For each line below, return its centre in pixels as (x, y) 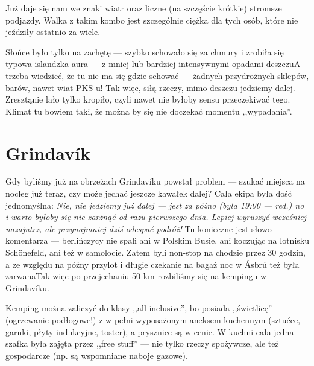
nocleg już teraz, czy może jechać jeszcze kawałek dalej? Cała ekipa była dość (149, 193)
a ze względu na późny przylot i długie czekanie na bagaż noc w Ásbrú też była (152, 264)
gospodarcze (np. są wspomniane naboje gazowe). (97, 355)
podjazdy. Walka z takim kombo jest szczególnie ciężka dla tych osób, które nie (152, 20)
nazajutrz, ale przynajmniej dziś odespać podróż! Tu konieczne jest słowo (139, 228)
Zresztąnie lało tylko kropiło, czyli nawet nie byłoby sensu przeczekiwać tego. (148, 99)
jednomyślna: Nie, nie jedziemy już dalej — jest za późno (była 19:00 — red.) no (155, 205)
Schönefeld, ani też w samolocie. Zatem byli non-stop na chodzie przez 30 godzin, (155, 252)
